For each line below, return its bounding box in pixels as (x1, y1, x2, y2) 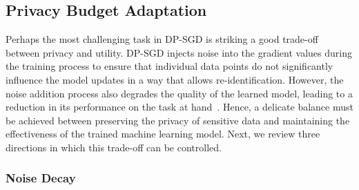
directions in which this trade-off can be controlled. (6, 140, 222, 154)
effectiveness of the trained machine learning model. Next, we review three (6, 126, 320, 141)
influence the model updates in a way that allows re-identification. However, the (6, 72, 344, 86)
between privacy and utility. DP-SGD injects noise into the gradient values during (6, 45, 352, 59)
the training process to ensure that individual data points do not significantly (6, 59, 333, 73)
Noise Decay (6, 169, 76, 187)
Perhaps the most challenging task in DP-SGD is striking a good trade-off (6, 32, 318, 46)
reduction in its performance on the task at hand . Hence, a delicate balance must (6, 99, 353, 114)
